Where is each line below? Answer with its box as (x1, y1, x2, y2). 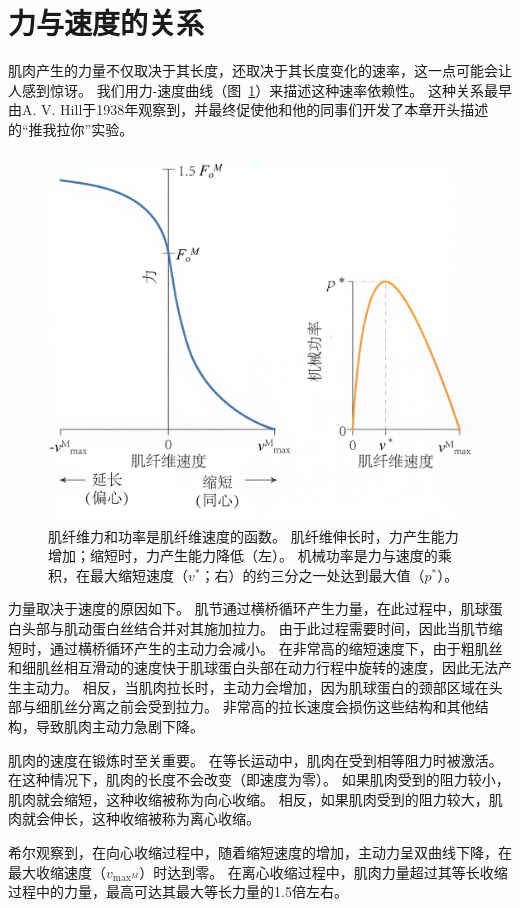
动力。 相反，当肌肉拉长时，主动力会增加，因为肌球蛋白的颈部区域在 (35, 676, 489, 697)
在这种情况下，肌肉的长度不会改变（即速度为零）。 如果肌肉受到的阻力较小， (8, 769, 510, 790)
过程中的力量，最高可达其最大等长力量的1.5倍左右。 (8, 881, 348, 902)
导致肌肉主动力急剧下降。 (35, 715, 204, 736)
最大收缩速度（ (8, 861, 106, 882)
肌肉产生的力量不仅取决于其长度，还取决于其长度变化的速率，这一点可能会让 (8, 60, 512, 81)
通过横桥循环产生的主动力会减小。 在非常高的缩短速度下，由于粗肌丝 (49, 637, 503, 658)
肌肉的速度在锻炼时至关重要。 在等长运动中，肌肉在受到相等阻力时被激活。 (8, 749, 503, 770)
